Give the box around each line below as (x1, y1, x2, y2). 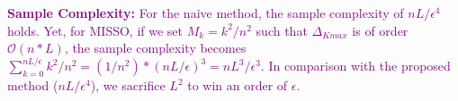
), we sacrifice (90, 76, 166, 95)
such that (256, 21, 308, 39)
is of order (352, 21, 409, 39)
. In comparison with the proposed (260, 56, 451, 75)
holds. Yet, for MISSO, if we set (7, 21, 184, 39)
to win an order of (187, 76, 288, 95)
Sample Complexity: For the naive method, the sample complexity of (7, 4, 404, 21)
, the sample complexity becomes (64, 38, 247, 57)
